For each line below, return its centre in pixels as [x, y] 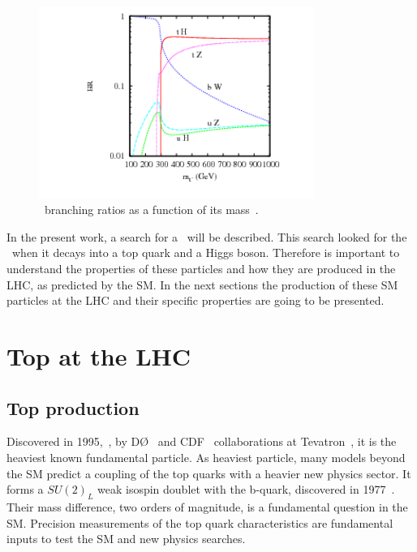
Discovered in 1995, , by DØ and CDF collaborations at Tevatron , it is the [202, 441]
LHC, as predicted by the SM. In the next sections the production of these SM [202, 284]
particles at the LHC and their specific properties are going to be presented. [196, 300]
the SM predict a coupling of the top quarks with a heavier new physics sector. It [209, 473]
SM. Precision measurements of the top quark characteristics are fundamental [200, 522]
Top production [73, 407]
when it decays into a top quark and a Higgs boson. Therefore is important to [206, 252]
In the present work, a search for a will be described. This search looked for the [207, 236]
